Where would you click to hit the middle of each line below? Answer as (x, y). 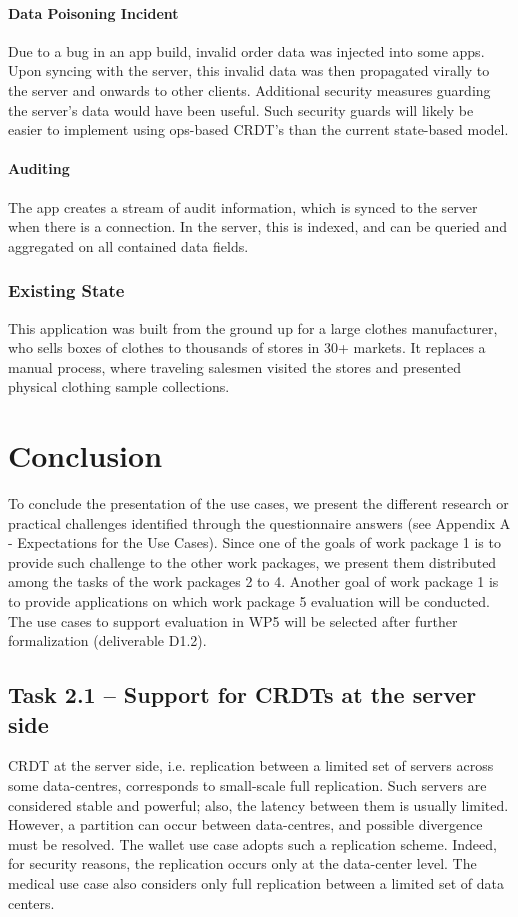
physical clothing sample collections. (119, 386)
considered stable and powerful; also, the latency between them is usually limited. (258, 804)
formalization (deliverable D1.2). (107, 640)
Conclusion (85, 455)
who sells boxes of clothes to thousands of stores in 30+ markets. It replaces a (247, 347)
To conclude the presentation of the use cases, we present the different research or (258, 503)
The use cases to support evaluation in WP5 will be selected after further (233, 620)
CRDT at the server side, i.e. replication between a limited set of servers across (251, 765)
